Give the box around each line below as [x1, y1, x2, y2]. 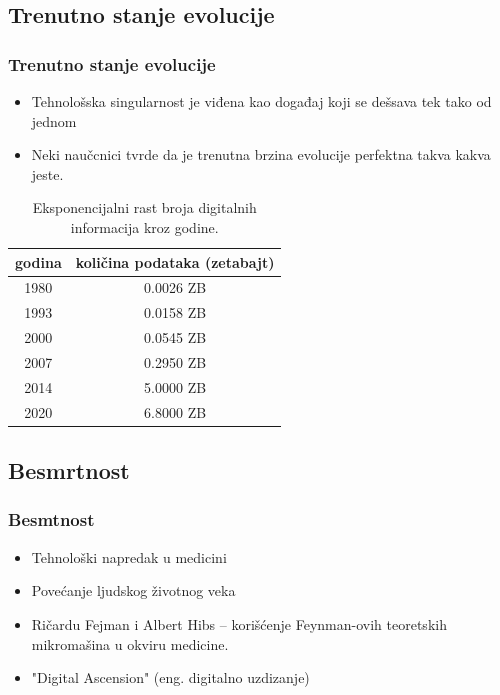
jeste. [31, 163, 64, 184]
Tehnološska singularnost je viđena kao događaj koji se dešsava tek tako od [31, 91, 492, 111]
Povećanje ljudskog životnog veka [31, 580, 236, 601]
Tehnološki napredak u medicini [31, 546, 227, 567]
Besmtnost [8, 507, 95, 532]
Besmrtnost [8, 455, 130, 486]
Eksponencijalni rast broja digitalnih [32, 197, 257, 218]
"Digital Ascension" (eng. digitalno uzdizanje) [31, 667, 310, 688]
